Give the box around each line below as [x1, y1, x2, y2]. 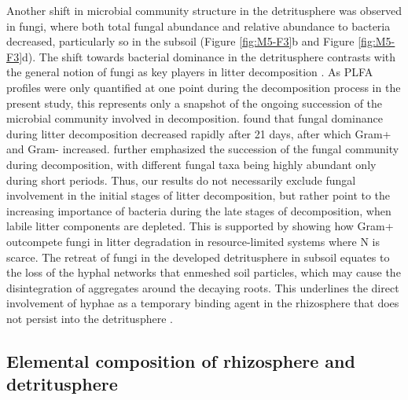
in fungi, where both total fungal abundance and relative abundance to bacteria [6, 17, 391, 34]
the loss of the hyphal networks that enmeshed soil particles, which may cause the [6, 264, 401, 281]
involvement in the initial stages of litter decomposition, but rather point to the [6, 187, 391, 204]
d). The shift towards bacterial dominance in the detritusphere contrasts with [22, 48, 396, 64]
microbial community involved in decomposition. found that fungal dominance [6, 110, 383, 127]
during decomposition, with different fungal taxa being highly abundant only [6, 156, 377, 172]
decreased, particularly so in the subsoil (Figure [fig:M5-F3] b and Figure [6, 33, 355, 50]
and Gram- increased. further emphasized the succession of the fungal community [6, 141, 399, 157]
